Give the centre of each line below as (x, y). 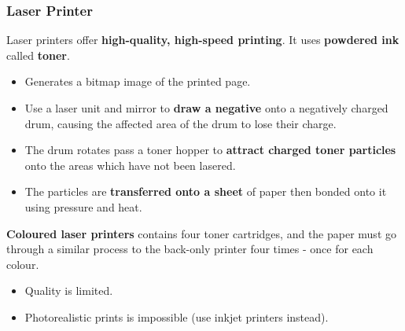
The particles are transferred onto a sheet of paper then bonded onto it (206, 191)
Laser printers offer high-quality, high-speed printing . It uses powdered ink (203, 40)
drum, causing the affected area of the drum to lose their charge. (180, 123)
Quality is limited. (69, 291)
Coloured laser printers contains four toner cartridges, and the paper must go (201, 233)
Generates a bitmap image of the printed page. (138, 81)
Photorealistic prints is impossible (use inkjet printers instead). (177, 316)
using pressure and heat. (83, 206)
